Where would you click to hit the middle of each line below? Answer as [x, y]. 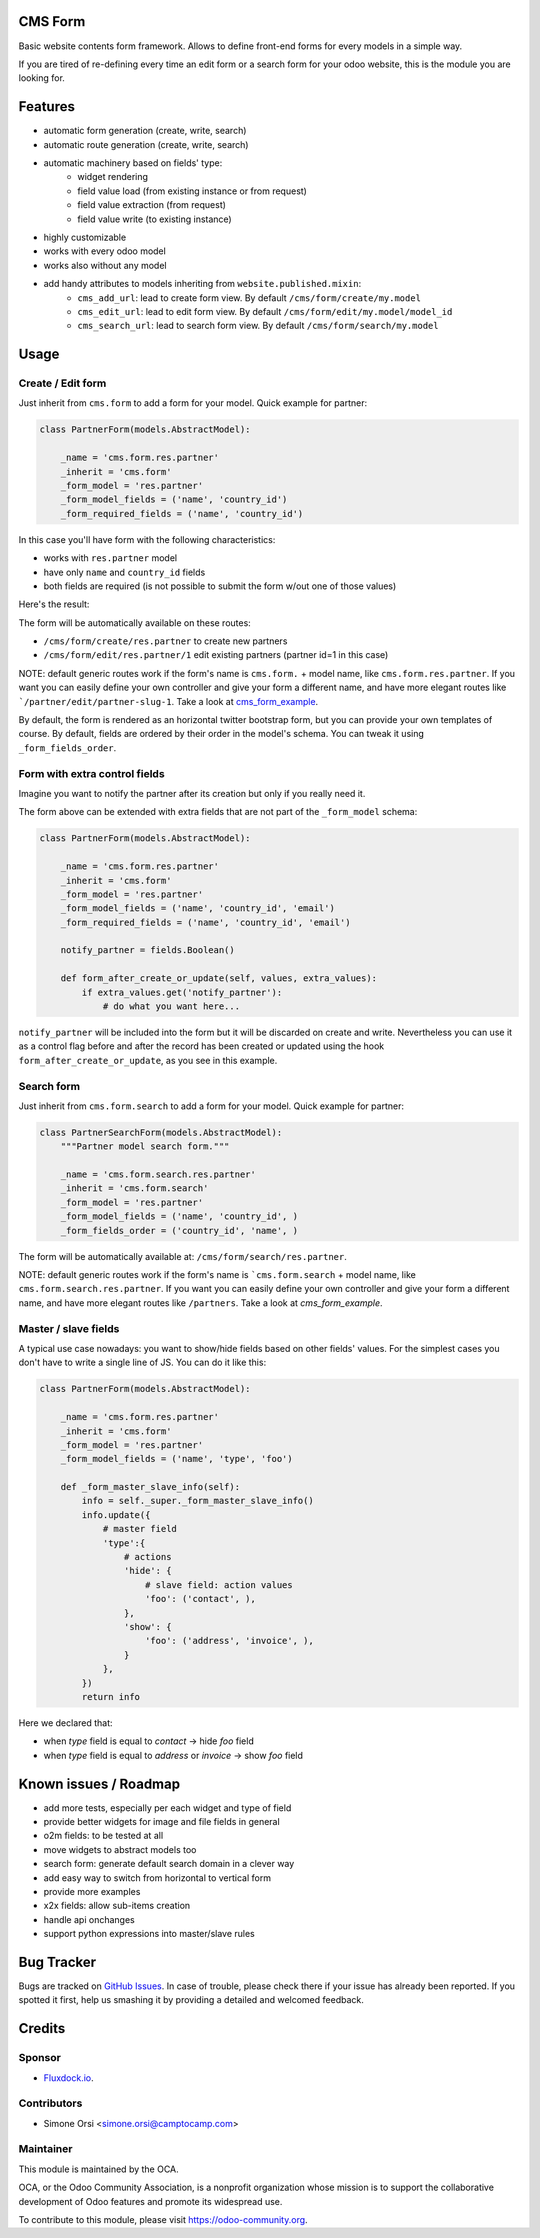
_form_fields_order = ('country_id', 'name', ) [179, 1230]
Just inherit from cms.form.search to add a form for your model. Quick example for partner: [211, 1106]
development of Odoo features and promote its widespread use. [150, 2201]
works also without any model [105, 265]
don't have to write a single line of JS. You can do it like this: [142, 1362]
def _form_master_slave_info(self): [150, 1487]
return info [110, 1696]
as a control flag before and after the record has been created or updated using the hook [201, 1046]
